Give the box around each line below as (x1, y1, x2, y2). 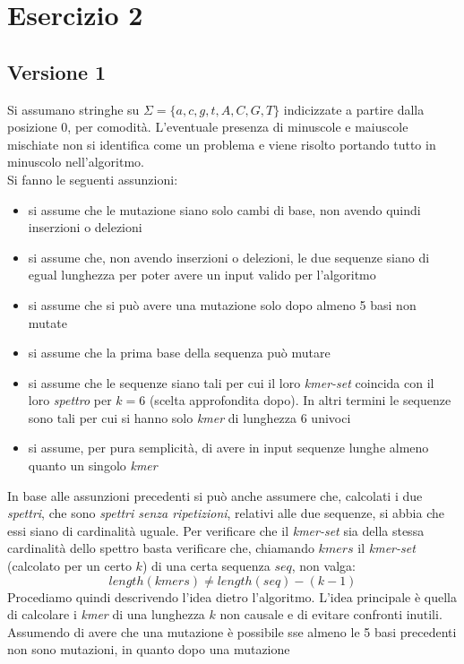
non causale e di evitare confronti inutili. (219, 605, 443, 624)
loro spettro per (28, 391, 112, 410)
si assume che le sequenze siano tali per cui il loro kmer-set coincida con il (28, 373, 434, 392)
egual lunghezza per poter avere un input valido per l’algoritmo (28, 265, 376, 284)
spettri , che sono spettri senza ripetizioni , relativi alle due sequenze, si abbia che (7, 504, 444, 522)
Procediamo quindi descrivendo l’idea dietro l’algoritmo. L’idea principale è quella (7, 587, 457, 606)
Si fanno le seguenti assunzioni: (7, 169, 178, 188)
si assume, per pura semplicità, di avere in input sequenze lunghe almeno (28, 438, 429, 457)
